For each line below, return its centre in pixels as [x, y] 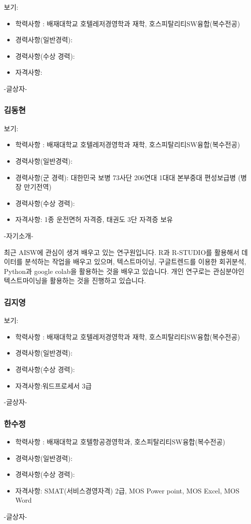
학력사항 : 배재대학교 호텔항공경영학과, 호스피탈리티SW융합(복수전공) [120, 441]
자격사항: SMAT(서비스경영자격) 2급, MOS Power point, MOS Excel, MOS [127, 490]
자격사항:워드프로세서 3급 [54, 385]
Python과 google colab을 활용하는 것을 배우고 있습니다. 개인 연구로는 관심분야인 [124, 271]
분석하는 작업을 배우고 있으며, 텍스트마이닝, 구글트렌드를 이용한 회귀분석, [135, 262]
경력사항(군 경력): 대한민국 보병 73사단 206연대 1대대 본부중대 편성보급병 [125, 177]
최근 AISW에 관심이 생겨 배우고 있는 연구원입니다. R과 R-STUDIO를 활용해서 [122, 252]
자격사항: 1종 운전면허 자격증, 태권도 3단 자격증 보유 [94, 219]
